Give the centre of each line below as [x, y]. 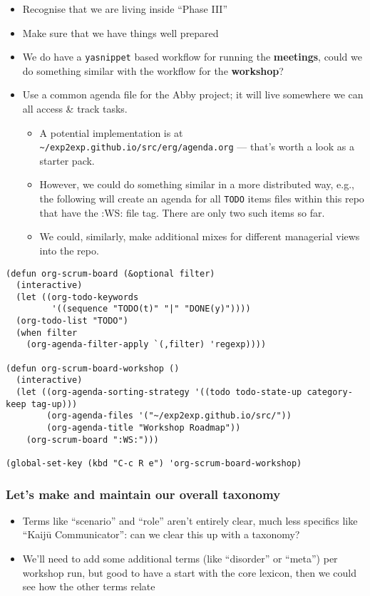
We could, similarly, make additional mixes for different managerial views [200, 236]
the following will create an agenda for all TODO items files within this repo [202, 199]
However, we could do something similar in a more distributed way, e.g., [197, 184]
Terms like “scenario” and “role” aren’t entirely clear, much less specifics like [190, 520]
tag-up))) [54, 404]
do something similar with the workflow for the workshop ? [153, 70]
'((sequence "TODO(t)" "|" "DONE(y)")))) [151, 309]
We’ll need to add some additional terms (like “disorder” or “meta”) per [180, 559]
